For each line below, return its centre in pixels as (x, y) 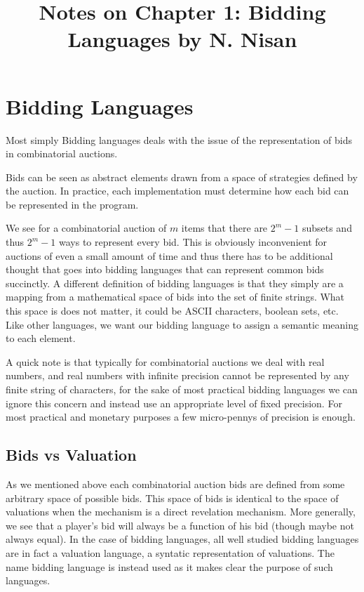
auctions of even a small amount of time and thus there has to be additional (169, 255)
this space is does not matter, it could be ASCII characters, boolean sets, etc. (172, 311)
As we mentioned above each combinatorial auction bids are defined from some (175, 484)
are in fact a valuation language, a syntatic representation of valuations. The (170, 552)
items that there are (224, 228)
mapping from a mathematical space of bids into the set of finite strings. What (175, 297)
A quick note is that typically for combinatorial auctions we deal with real (165, 361)
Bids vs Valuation (71, 455)
